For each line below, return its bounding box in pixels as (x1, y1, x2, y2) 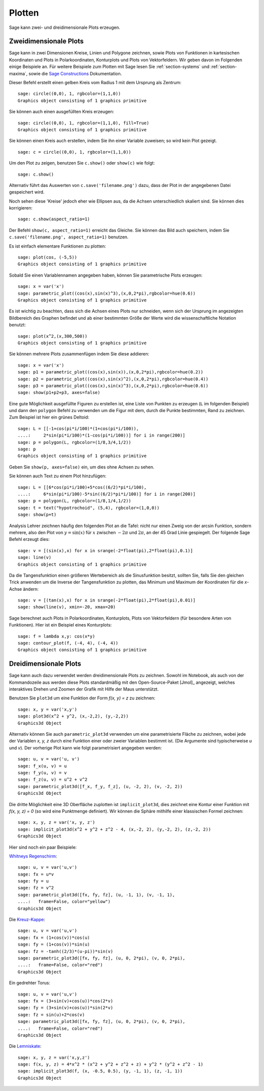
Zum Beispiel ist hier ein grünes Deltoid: (9, 414, 89, 420)
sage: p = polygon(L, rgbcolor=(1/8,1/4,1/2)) (18, 498, 132, 504)
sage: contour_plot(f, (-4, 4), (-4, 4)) (18, 640, 118, 646)
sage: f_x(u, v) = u (18, 763, 67, 768)
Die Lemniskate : (9, 1043, 42, 1049)
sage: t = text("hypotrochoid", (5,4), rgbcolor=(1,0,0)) (18, 505, 160, 511)
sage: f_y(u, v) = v (18, 770, 67, 775)
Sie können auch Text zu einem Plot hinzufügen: (9, 473, 107, 479)
